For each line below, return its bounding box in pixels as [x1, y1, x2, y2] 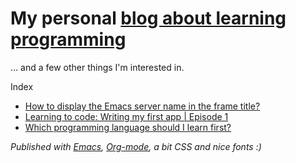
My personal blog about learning [10, 7, 287, 30]
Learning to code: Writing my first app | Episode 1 [24, 110, 229, 122]
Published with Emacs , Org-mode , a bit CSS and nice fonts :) [10, 140, 262, 152]
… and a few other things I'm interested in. [10, 61, 185, 73]
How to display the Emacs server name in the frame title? [24, 100, 261, 112]
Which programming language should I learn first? [24, 121, 232, 133]
